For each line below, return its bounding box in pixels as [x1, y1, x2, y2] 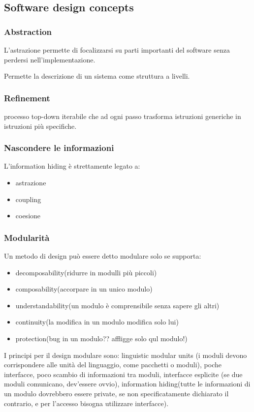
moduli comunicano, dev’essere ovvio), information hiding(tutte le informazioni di [4, 379, 251, 389]
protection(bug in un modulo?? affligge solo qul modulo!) [15, 333, 188, 343]
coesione [15, 210, 41, 221]
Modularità [4, 231, 50, 243]
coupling [15, 194, 41, 204]
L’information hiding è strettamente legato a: [4, 161, 140, 171]
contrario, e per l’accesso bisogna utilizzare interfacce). [4, 398, 169, 408]
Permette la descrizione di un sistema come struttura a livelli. [4, 71, 190, 81]
